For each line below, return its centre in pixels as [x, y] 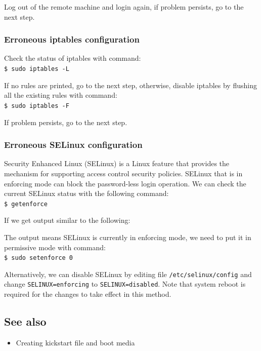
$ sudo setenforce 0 [39, 258]
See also [25, 321]
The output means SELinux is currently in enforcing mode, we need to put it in [128, 237]
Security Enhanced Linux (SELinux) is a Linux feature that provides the [117, 163]
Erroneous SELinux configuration [73, 145]
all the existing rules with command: [61, 95]
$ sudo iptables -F [37, 106]
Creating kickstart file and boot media [75, 342]
